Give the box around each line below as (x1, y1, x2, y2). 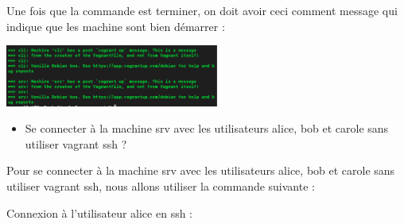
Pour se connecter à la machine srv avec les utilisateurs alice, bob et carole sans (6, 162, 395, 179)
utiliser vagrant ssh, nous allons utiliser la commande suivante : (6, 178, 315, 194)
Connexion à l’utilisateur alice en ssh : (6, 204, 192, 221)
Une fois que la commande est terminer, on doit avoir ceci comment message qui (6, 2, 398, 18)
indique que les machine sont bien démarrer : (6, 17, 225, 34)
